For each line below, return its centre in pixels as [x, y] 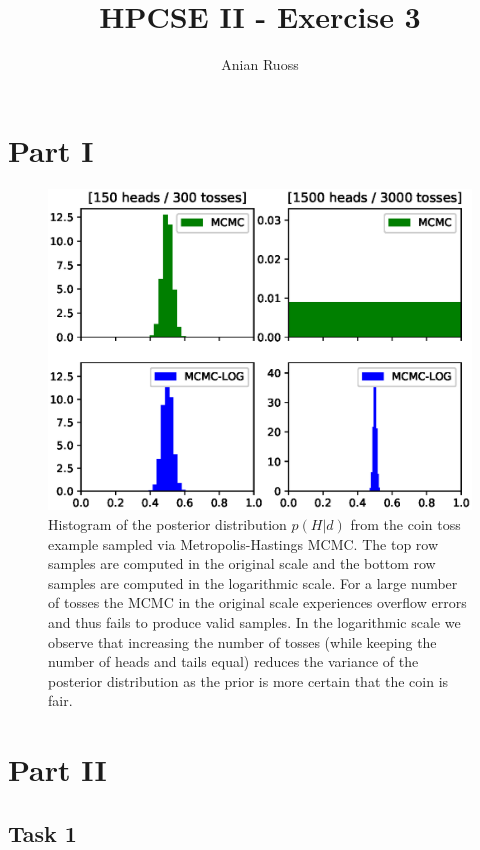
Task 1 [42, 832]
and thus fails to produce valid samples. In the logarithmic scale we [254, 621]
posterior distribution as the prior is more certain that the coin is [248, 680]
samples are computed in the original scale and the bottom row [242, 563]
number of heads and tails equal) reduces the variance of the [233, 661]
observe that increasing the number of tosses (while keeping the [242, 641]
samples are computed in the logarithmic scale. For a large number [253, 582]
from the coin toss [405, 523]
